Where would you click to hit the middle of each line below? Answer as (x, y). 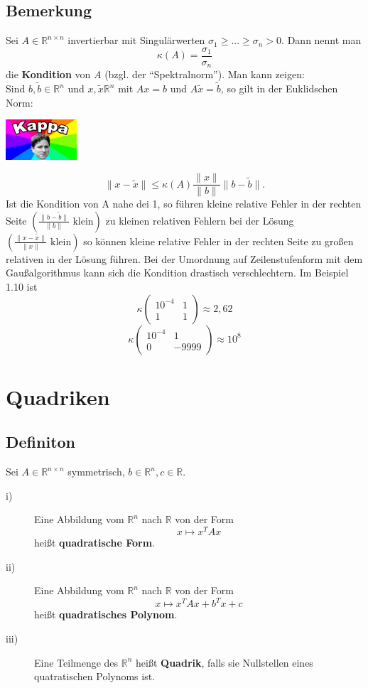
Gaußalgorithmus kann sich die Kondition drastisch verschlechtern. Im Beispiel (177, 273)
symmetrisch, (96, 472)
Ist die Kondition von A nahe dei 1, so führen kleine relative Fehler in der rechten (184, 204)
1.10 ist (22, 286)
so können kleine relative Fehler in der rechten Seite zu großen (218, 241)
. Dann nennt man (321, 40)
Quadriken (58, 396)
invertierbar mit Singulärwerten (136, 40)
